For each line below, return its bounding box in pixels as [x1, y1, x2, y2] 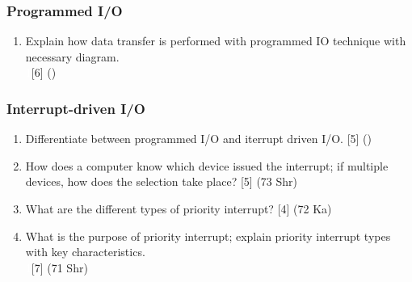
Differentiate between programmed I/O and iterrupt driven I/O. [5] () [25, 130, 372, 147]
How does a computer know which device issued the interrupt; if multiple [25, 157, 389, 174]
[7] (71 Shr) [31, 259, 88, 276]
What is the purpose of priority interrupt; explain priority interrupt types [25, 227, 391, 244]
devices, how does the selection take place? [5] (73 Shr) [25, 173, 298, 190]
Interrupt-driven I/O [6, 98, 145, 118]
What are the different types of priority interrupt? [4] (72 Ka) [25, 200, 332, 217]
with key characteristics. [25, 243, 145, 260]
